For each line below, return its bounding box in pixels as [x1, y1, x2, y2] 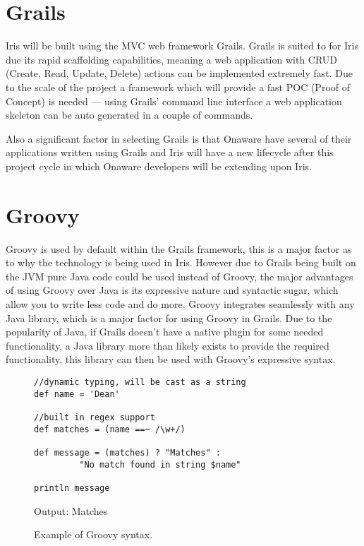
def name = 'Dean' [34, 388, 120, 399]
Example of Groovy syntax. [34, 527, 153, 542]
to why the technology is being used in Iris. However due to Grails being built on [6, 255, 356, 270]
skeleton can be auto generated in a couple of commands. [6, 107, 253, 122]
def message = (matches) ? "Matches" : [34, 447, 221, 458]
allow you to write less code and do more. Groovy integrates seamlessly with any [6, 296, 355, 311]
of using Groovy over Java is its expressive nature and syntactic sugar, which [6, 283, 339, 297]
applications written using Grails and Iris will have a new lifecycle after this [6, 145, 334, 160]
